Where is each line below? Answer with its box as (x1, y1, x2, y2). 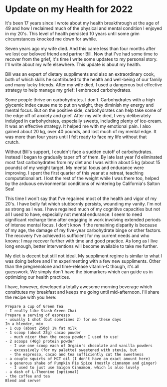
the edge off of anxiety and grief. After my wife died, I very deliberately (5, 112, 151, 118)
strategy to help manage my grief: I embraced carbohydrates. (5, 87, 132, 93)
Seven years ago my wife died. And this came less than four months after (5, 45, 156, 51)
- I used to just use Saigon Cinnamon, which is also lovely (9, 365, 140, 370)
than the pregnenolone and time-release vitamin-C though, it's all (5, 263, 140, 269)
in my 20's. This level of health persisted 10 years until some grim (5, 30, 140, 36)
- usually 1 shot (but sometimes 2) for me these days (5, 317, 122, 322)
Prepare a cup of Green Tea (5, 304, 64, 309)
